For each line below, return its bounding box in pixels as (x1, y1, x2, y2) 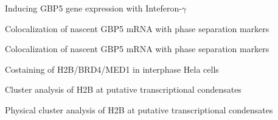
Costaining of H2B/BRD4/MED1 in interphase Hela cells (5, 62, 219, 75)
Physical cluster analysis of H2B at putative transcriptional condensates (5, 103, 273, 116)
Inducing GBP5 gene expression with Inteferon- (5, 2, 182, 14)
